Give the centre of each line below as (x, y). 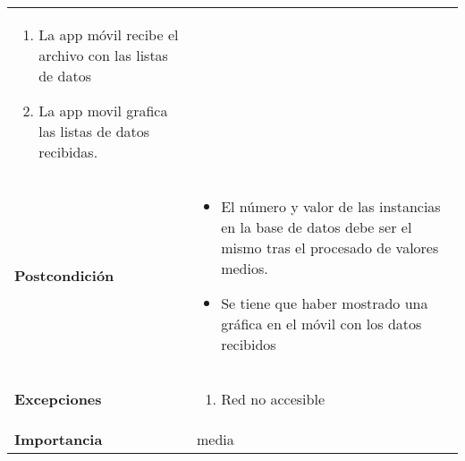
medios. (245, 268)
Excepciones (58, 399)
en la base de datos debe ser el (317, 227)
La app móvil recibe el (109, 34)
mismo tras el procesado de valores (330, 248)
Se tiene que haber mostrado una (325, 303)
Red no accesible (273, 399)
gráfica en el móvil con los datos (321, 324)
